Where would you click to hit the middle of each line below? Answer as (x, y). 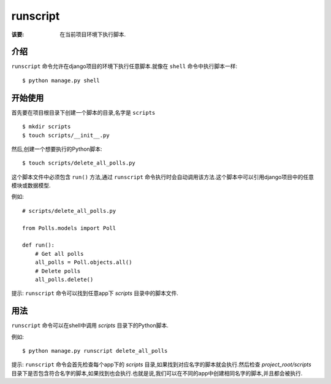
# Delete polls (58, 271)
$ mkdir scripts (47, 127)
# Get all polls (59, 254)
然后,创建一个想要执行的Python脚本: (57, 149)
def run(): (39, 245)
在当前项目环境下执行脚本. (93, 34)
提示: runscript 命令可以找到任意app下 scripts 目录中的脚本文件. (95, 293)
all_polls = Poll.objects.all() (83, 263)
